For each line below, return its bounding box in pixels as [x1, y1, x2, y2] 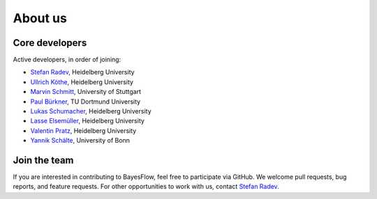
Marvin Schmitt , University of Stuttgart [30, 88, 141, 96]
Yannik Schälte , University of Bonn [30, 136, 131, 145]
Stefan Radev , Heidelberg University [30, 68, 135, 77]
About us [13, 10, 68, 26]
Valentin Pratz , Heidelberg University [30, 126, 137, 135]
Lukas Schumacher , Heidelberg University [30, 107, 151, 116]
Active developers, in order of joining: [13, 56, 121, 64]
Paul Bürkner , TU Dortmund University [30, 97, 141, 106]
